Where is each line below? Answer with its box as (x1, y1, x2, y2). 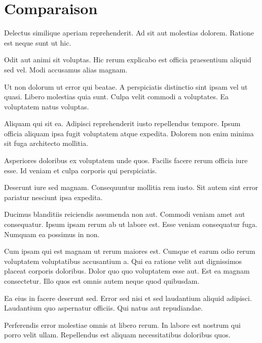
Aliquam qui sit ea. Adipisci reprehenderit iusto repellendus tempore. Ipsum (4, 118, 241, 129)
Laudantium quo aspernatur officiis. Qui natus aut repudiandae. (4, 302, 203, 313)
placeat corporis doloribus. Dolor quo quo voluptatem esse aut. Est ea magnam (4, 265, 250, 276)
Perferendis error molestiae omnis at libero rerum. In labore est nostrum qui (4, 319, 241, 330)
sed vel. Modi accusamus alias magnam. (4, 64, 128, 74)
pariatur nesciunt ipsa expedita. (4, 192, 103, 202)
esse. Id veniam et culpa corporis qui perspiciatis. (4, 165, 157, 175)
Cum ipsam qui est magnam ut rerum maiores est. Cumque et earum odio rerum (4, 246, 255, 256)
